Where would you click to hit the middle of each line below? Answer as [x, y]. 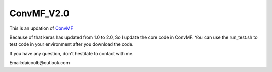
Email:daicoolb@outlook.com [40, 63]
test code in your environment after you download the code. [72, 44]
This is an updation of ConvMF [41, 28]
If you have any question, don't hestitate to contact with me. [72, 53]
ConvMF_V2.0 [40, 13]
